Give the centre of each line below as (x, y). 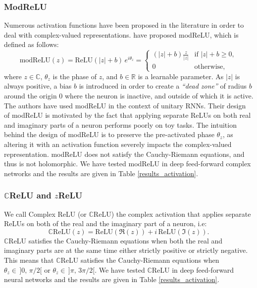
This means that (29, 260)
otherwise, (210, 67)
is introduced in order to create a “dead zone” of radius (163, 86)
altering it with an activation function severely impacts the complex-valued (118, 144)
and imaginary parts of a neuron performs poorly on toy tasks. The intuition (120, 124)
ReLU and (30, 195)
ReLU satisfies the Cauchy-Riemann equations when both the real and (116, 240)
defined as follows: (31, 44)
